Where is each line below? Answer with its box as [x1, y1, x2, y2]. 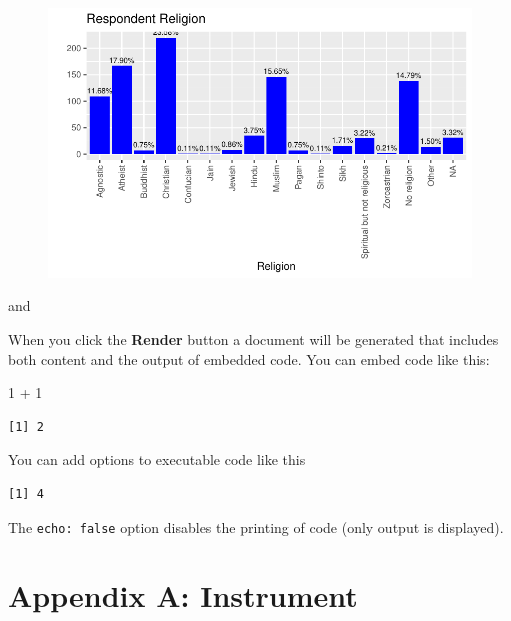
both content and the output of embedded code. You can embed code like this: [8, 348, 490, 369]
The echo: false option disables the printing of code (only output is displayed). [8, 516, 504, 537]
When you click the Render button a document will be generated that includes [8, 329, 499, 349]
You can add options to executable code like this [8, 449, 306, 470]
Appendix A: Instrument [8, 575, 358, 616]
